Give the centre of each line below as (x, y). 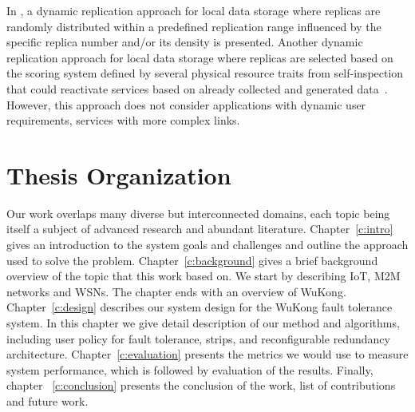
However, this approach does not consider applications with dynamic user (186, 104)
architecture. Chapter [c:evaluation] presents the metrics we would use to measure (207, 354)
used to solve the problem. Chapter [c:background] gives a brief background (192, 260)
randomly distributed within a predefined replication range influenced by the (194, 26)
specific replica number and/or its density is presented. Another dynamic (185, 42)
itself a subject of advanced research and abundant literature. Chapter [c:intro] (200, 229)
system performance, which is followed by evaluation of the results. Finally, (190, 369)
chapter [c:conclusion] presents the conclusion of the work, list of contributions (201, 385)
